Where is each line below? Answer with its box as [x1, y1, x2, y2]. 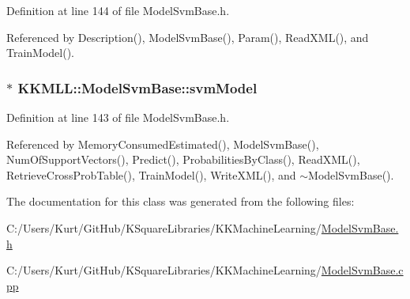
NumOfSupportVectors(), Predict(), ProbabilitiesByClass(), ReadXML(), [6, 151, 360, 168]
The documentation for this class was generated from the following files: [6, 193, 355, 210]
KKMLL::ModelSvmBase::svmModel [17, 78, 258, 97]
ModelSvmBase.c [321, 262, 404, 278]
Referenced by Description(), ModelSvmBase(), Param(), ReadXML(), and [6, 28, 369, 45]
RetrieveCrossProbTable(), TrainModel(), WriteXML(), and [6, 166, 296, 183]
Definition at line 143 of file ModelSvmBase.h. [6, 109, 230, 125]
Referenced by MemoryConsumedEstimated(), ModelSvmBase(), [6, 135, 319, 152]
